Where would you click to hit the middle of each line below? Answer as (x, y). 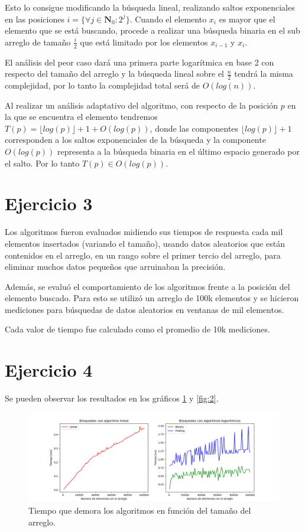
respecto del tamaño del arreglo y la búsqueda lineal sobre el (114, 74)
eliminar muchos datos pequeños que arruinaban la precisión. (115, 267)
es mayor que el (247, 19)
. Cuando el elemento (168, 19)
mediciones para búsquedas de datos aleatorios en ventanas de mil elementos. (145, 309)
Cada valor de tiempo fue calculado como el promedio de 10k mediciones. (137, 329)
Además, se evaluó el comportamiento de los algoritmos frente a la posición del (147, 286)
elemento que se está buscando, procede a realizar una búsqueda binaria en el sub (152, 30)
